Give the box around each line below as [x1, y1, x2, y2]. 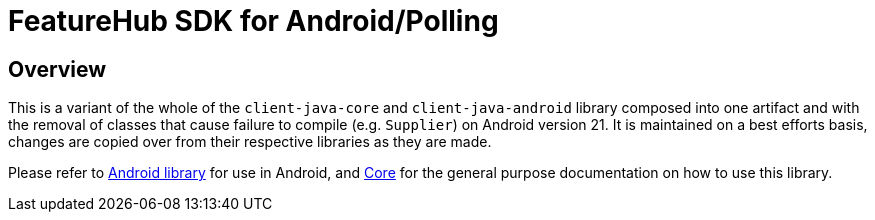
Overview [8, 56, 107, 82]
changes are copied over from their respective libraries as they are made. [8, 133, 492, 151]
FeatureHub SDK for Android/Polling [8, 4, 499, 38]
